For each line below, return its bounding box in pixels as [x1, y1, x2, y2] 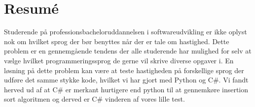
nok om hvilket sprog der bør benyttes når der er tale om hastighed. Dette [4, 36, 229, 46]
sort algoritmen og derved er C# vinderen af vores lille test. [4, 94, 185, 104]
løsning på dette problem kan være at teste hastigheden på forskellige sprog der [4, 65, 244, 75]
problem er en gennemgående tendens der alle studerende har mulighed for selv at [4, 46, 252, 56]
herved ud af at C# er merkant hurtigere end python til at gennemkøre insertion [4, 84, 249, 94]
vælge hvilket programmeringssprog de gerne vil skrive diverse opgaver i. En [4, 55, 234, 65]
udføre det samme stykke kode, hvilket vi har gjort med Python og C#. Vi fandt [4, 75, 249, 85]
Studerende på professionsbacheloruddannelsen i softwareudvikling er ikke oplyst [4, 27, 247, 37]
